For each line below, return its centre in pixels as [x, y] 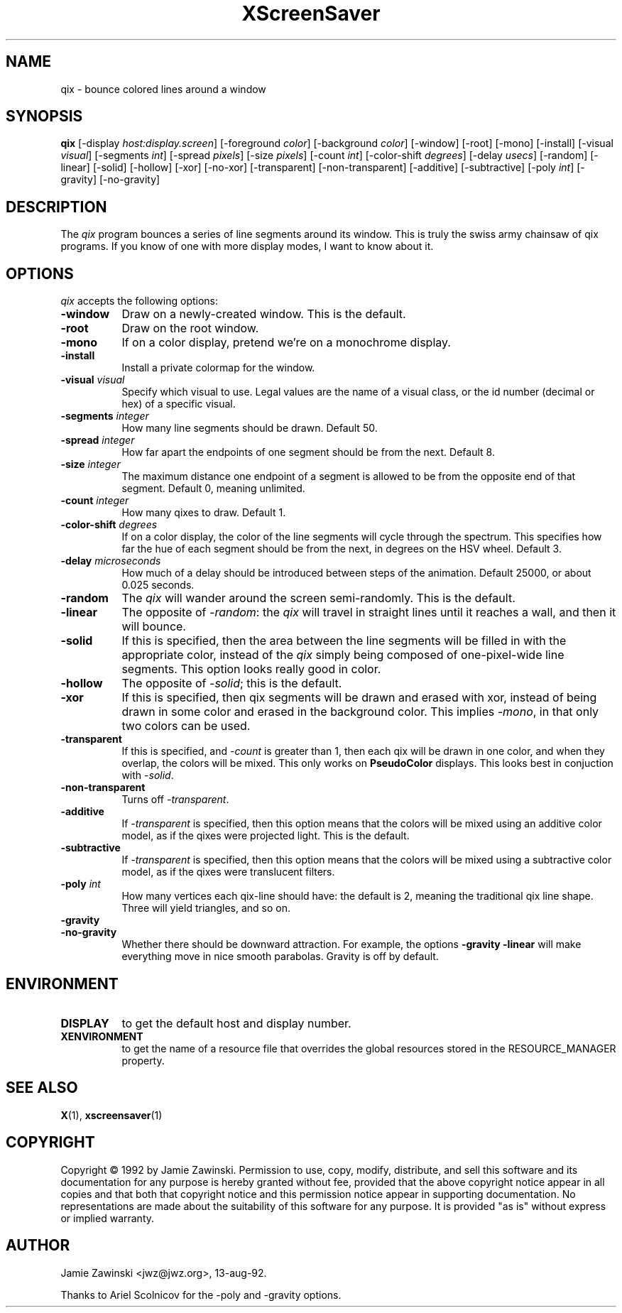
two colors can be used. [186, 726]
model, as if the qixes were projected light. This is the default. [266, 836]
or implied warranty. [108, 1218]
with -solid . [148, 775]
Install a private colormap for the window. [218, 368]
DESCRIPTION [56, 207]
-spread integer [98, 440]
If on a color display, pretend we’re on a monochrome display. [286, 343]
